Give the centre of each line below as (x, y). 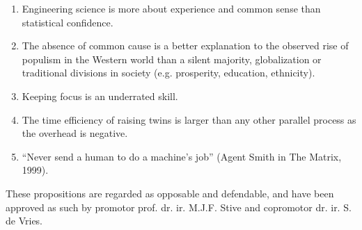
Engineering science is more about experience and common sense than (171, 8)
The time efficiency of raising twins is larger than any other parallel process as (189, 119)
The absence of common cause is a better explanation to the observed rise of (185, 46)
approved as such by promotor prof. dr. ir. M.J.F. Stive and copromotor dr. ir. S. (179, 207)
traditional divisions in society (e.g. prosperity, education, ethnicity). (168, 73)
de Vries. (24, 221)
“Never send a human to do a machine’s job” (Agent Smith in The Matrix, (182, 156)
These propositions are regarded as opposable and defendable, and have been (170, 193)
